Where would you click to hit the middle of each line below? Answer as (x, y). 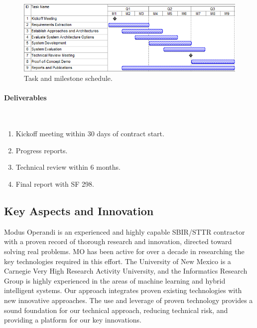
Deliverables (25, 98)
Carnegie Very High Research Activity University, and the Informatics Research (126, 271)
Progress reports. (42, 150)
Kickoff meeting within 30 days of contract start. (90, 134)
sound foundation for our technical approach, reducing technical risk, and (116, 310)
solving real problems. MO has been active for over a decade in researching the (124, 251)
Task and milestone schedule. (68, 78)
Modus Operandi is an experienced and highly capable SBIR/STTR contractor (125, 231)
